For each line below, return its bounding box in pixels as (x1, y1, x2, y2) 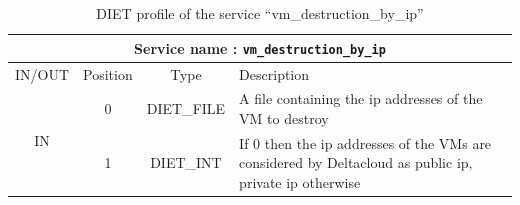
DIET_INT (150, 152, 222, 173)
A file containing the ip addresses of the (239, 88, 483, 109)
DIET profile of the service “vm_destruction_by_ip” (96, 3, 424, 23)
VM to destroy (239, 107, 329, 128)
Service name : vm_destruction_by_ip (134, 37, 386, 58)
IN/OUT (15, 63, 70, 84)
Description (239, 63, 310, 84)
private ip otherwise (239, 171, 361, 192)
